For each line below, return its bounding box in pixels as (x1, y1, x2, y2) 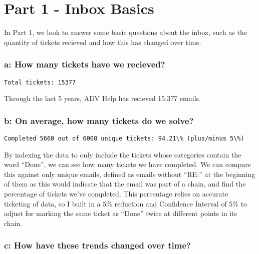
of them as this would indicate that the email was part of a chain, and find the (4, 178, 246, 189)
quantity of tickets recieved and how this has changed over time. (4, 36, 201, 47)
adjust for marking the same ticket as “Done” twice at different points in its (4, 208, 237, 218)
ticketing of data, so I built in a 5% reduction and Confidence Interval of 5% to (4, 198, 247, 208)
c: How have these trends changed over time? (4, 239, 191, 251)
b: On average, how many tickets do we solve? (4, 114, 194, 126)
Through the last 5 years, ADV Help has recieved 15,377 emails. (4, 93, 201, 103)
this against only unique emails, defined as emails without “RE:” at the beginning (4, 168, 255, 179)
